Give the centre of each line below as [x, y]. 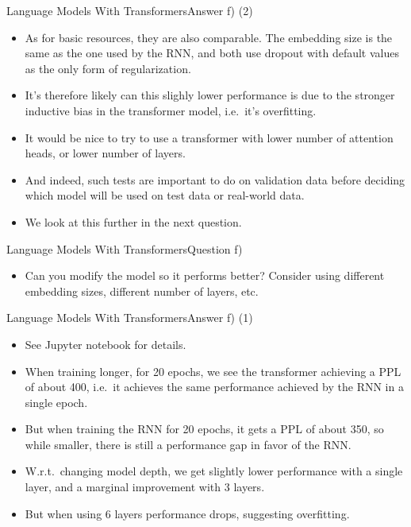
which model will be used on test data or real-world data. [165, 195]
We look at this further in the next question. [133, 221]
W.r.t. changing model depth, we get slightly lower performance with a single [214, 471]
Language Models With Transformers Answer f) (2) [130, 10]
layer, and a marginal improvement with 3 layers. [145, 487]
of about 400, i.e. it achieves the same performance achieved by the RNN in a [214, 387]
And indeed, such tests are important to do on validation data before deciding [215, 179]
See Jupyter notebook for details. [106, 344]
